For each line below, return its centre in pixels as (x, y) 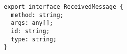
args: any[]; (32, 23)
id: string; (30, 31)
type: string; (34, 39)
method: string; (37, 15)
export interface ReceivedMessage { (64, 7)
